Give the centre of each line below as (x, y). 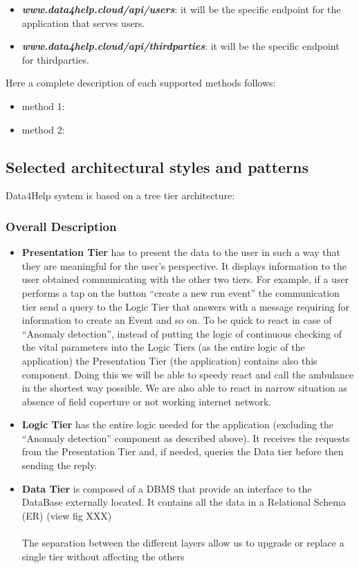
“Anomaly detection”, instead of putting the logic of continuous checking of (182, 333)
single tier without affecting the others (103, 556)
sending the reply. (59, 465)
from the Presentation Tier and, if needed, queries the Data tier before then (183, 451)
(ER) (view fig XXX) (67, 515)
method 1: (43, 106)
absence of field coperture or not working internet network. (147, 401)
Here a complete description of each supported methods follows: (141, 83)
